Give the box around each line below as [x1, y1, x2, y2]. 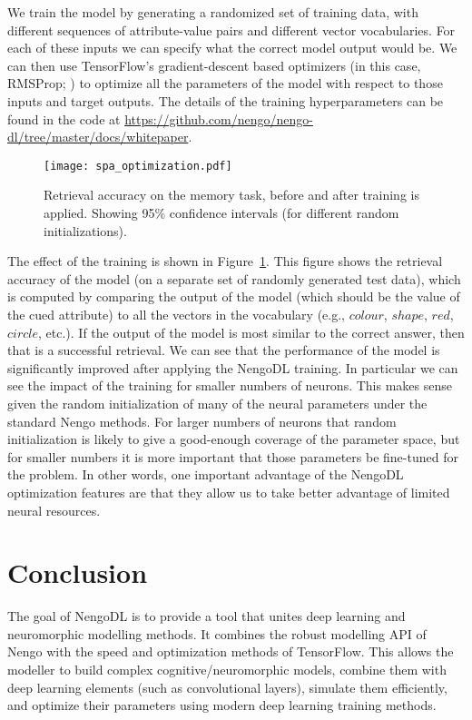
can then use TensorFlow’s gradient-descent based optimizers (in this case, [7, 55, 421, 74]
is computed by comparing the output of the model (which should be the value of [7, 287, 460, 306]
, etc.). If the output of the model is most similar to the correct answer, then [38, 322, 465, 341]
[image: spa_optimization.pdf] [44, 159, 232, 173]
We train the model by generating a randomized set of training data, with [7, 3, 418, 21]
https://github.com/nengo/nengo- [124, 109, 313, 128]
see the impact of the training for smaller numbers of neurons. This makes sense [7, 376, 452, 395]
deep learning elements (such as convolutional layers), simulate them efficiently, [7, 677, 447, 696]
